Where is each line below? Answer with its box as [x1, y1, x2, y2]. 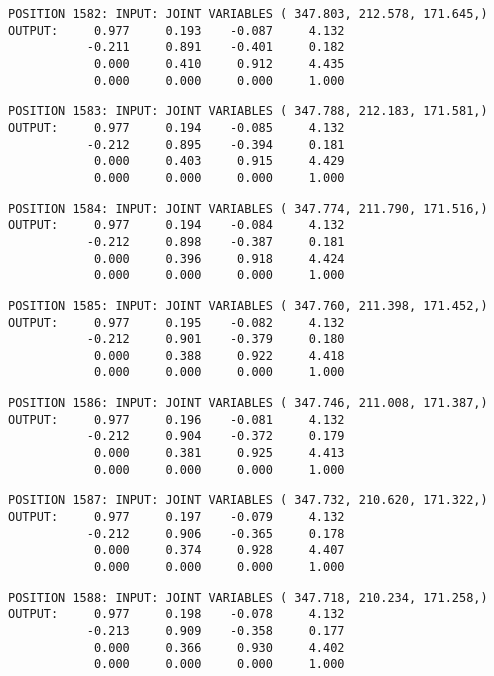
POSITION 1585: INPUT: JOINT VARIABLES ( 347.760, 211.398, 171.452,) [8, 298, 488, 313]
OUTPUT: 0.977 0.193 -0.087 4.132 [8, 23, 345, 38]
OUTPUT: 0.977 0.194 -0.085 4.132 [8, 120, 345, 135]
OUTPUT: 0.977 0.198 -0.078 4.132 [8, 607, 345, 622]
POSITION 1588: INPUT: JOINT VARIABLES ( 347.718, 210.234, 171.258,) [8, 590, 488, 605]
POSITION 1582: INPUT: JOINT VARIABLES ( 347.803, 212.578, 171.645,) [8, 7, 488, 21]
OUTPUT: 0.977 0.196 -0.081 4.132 [8, 412, 345, 427]
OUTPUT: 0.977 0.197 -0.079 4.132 [8, 510, 345, 525]
